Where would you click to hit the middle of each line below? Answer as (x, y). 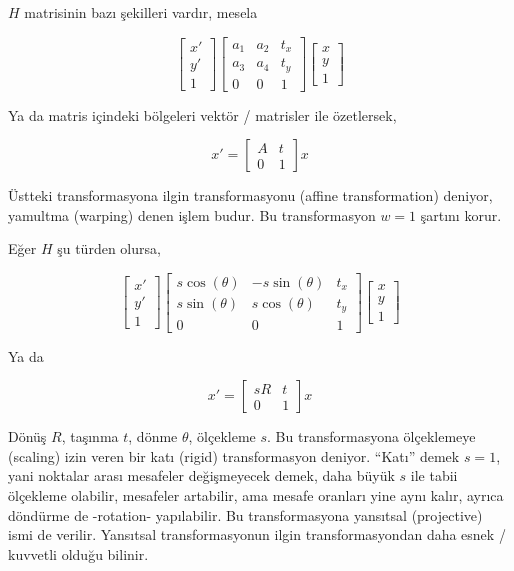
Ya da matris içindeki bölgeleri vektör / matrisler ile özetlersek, (202, 114)
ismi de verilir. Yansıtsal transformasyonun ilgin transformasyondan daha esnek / (257, 534)
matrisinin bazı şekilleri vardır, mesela (141, 12)
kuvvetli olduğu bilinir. (78, 553)
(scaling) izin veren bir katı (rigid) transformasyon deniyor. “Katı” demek (234, 455)
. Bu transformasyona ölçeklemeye (371, 436)
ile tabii (434, 475)
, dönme (153, 436)
